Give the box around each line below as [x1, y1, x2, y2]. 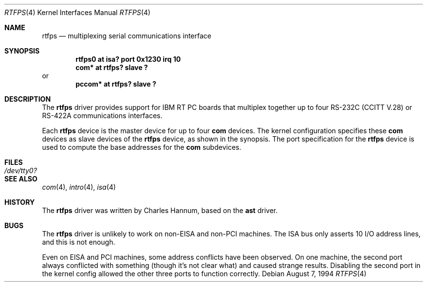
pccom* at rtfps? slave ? [75, 80, 156, 88]
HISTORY [4, 198, 35, 206]
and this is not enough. [42, 238, 115, 246]
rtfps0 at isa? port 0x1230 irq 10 [75, 55, 181, 63]
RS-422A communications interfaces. [42, 111, 163, 120]
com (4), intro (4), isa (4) [42, 183, 116, 191]
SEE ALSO [4, 175, 37, 183]
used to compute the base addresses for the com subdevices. [42, 143, 241, 151]
